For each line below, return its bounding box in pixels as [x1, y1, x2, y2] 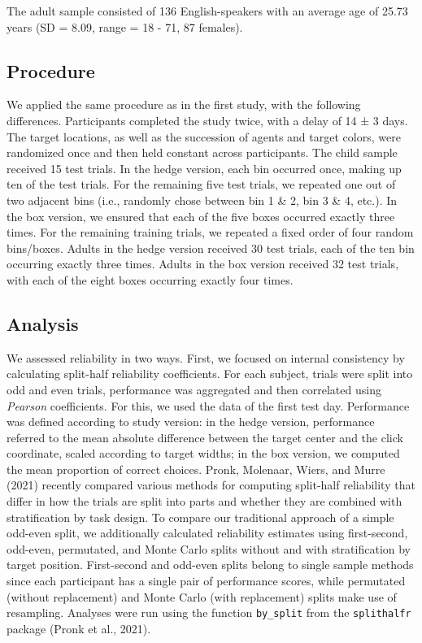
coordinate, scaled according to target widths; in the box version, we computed [7, 445, 400, 462]
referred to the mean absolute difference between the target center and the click [7, 428, 403, 445]
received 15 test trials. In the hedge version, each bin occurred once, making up [7, 159, 402, 176]
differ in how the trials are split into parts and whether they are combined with [7, 493, 402, 510]
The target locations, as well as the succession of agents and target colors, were [7, 128, 401, 145]
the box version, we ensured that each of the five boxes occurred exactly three [7, 207, 395, 224]
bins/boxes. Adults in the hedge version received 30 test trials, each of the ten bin [7, 239, 415, 256]
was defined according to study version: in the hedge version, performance [7, 413, 375, 430]
